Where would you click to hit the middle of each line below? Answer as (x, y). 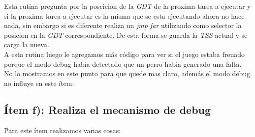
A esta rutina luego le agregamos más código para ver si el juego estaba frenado (124, 54)
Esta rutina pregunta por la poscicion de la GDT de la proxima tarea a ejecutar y (127, 6)
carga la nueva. (27, 44)
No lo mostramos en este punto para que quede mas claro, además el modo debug (127, 73)
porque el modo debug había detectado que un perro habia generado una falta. (123, 64)
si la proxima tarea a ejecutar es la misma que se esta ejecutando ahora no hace (124, 15)
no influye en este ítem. (39, 83)
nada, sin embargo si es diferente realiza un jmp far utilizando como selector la (123, 25)
